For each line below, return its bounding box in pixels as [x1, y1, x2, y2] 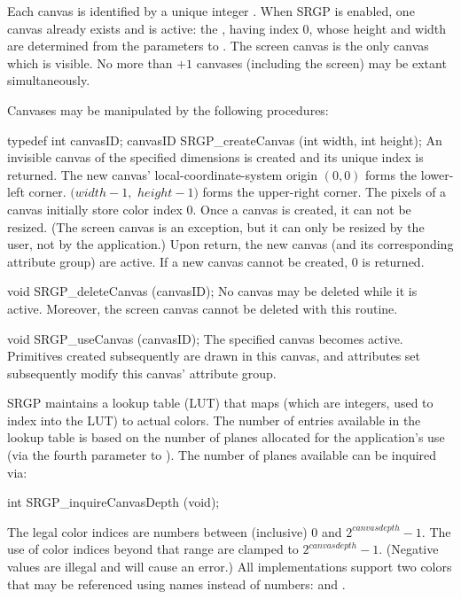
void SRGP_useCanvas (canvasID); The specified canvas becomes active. [7, 329, 403, 347]
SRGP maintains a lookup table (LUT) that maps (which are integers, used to [7, 393, 434, 412]
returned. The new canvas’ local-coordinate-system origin [7, 165, 317, 183]
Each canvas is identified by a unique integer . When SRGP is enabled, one [7, 2, 415, 19]
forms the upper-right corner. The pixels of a [202, 183, 447, 201]
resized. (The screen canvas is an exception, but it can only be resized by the [7, 217, 425, 236]
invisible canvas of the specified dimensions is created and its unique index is [7, 148, 424, 167]
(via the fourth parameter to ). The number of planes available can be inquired [7, 446, 437, 464]
